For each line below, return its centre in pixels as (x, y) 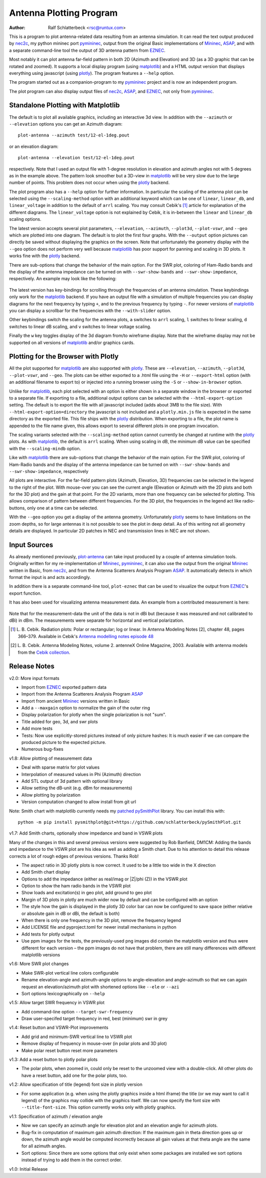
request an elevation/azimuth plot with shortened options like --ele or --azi (100, 987)
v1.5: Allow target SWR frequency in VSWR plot (57, 1003)
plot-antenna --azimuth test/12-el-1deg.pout (74, 135)
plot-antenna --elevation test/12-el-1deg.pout (76, 158)
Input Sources (31, 545)
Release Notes (32, 666)
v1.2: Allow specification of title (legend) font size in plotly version (76, 1084)
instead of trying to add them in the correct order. (72, 1160)
